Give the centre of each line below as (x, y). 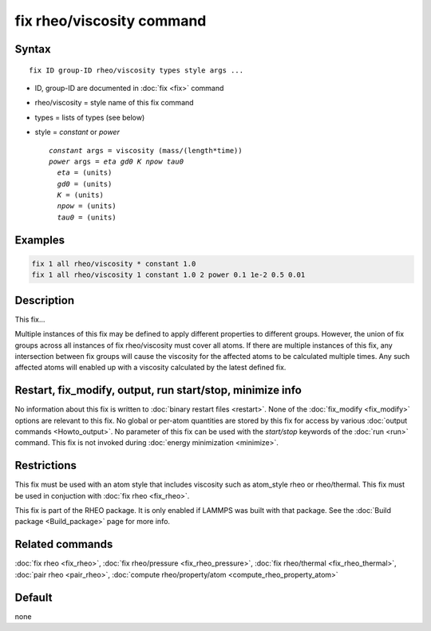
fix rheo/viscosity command (111, 21)
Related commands (64, 544)
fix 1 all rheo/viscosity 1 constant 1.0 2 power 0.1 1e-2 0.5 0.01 (168, 275)
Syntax (33, 49)
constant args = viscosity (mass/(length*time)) (146, 150)
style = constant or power (77, 132)
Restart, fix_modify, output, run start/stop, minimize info (158, 390)
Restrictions (46, 465)
